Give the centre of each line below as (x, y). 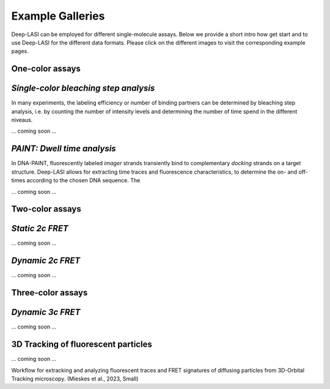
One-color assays (46, 69)
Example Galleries (58, 16)
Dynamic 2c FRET (46, 261)
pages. (20, 51)
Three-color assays (50, 293)
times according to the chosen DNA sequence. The (76, 180)
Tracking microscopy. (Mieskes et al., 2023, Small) (75, 379)
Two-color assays (46, 209)
